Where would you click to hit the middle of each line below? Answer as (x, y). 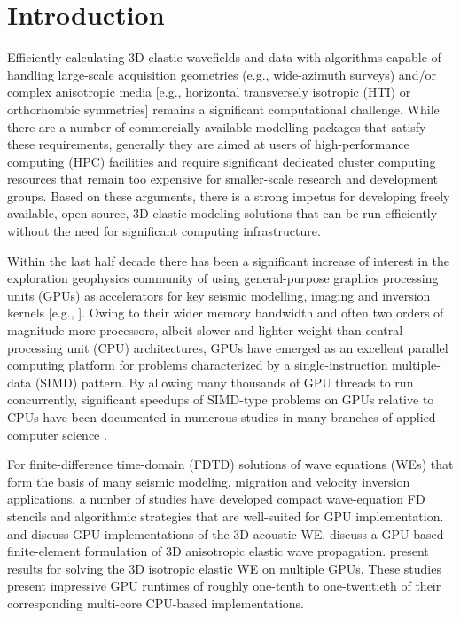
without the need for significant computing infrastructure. (164, 231)
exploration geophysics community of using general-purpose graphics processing (223, 278)
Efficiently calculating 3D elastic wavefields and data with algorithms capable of (224, 57)
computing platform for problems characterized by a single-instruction (198, 365)
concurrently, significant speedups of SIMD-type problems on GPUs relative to (221, 399)
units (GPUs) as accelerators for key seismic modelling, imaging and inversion (219, 295)
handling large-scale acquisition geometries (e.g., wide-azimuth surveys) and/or (222, 74)
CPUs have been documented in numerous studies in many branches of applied (222, 417)
